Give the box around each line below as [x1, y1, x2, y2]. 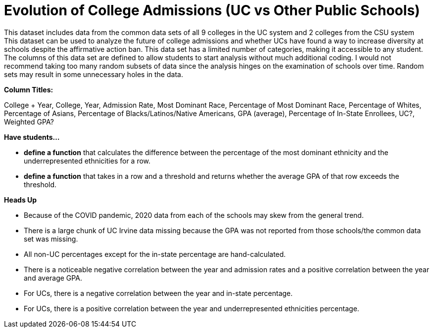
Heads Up [4, 195, 37, 204]
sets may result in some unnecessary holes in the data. [4, 70, 183, 79]
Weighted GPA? [4, 117, 54, 126]
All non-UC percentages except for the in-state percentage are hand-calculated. [24, 249, 286, 258]
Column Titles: [4, 85, 53, 94]
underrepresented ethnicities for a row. [24, 156, 151, 165]
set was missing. [24, 234, 78, 243]
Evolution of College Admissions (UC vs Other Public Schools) [4, 2, 420, 19]
